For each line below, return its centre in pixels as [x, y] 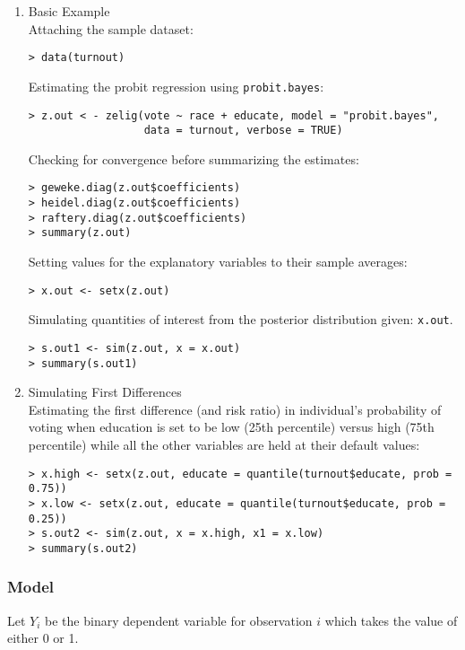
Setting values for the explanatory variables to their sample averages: [218, 262]
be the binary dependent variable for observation [179, 620]
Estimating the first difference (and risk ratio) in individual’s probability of [235, 409]
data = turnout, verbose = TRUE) [243, 131]
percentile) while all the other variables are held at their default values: [224, 445]
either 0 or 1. [43, 638]
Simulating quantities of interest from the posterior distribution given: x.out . [241, 319]
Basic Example [69, 11]
